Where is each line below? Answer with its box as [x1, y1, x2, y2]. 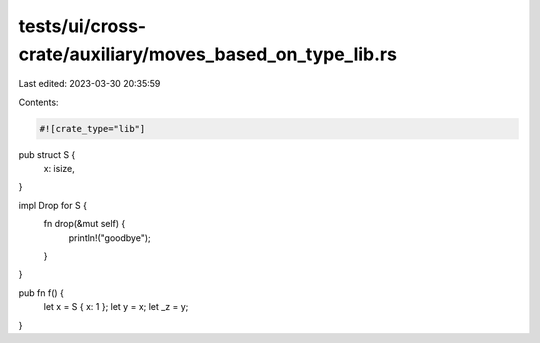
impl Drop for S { [18, 199, 87, 211]
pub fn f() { [18, 286, 65, 299]
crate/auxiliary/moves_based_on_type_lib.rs [18, 43, 397, 65]
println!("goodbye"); [68, 231, 151, 244]
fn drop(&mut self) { [43, 218, 126, 230]
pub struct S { [18, 148, 76, 160]
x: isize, [43, 163, 75, 175]
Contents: [18, 96, 59, 108]
